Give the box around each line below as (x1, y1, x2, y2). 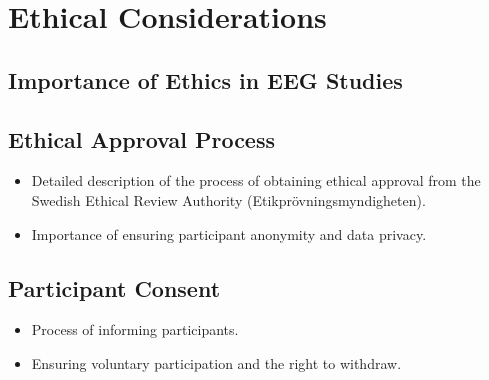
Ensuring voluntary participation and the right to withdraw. (31, 352, 402, 373)
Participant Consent (8, 272, 221, 303)
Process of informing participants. (31, 319, 239, 340)
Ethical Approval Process (8, 123, 275, 154)
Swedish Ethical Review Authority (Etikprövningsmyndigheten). (31, 189, 426, 210)
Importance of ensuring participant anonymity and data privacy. (31, 223, 427, 244)
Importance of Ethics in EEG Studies (8, 64, 403, 95)
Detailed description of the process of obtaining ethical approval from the (31, 170, 481, 191)
